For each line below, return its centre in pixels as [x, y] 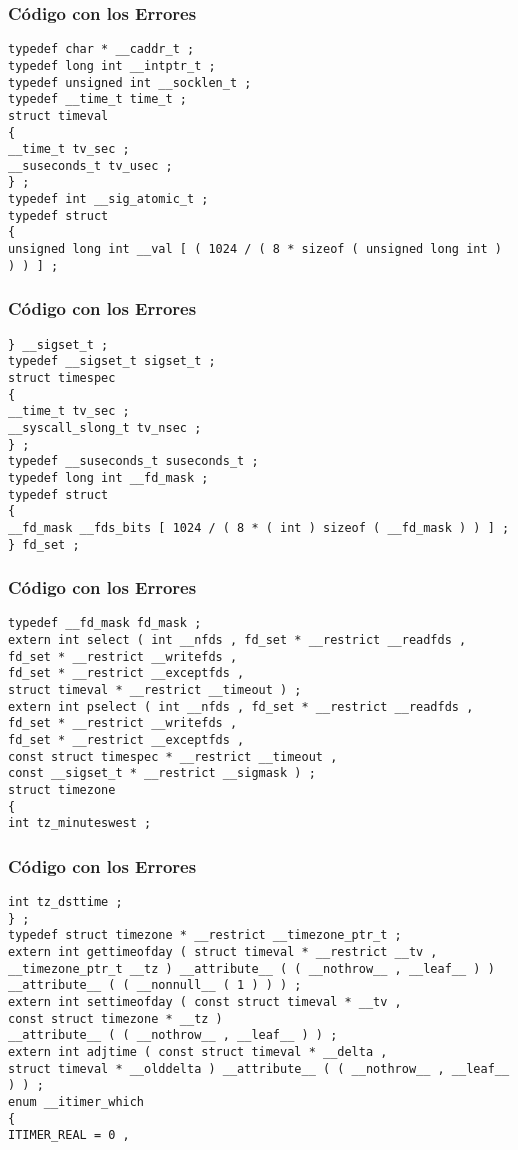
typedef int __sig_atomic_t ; [108, 199]
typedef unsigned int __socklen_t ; [130, 82]
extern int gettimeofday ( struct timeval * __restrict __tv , [223, 952]
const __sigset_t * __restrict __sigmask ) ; [162, 773]
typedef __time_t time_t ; [97, 99]
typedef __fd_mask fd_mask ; [105, 623]
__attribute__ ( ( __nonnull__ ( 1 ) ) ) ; [155, 985]
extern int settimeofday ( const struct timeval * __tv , [205, 1002]
